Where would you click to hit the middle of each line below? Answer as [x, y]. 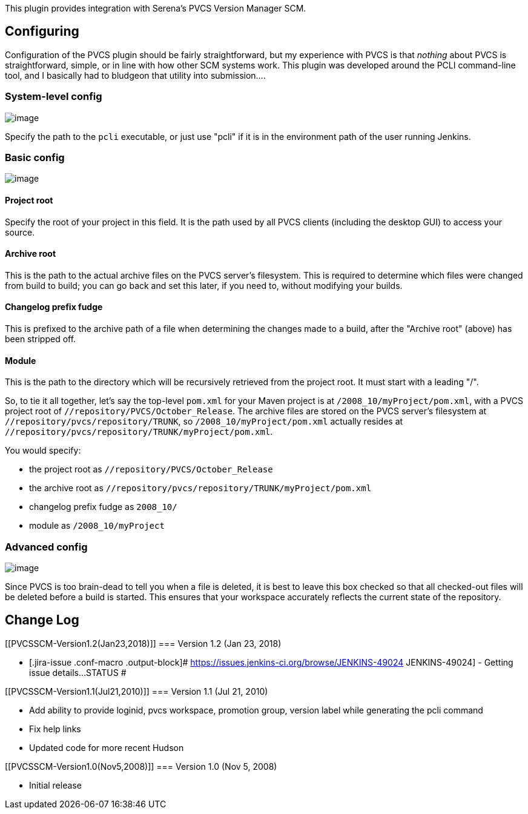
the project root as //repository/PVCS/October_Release [151, 469]
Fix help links [55, 729]
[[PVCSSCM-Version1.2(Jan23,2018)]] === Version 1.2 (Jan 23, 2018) [143, 643]
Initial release [55, 785]
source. [20, 232]
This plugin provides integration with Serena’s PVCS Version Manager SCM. [156, 8]
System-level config [54, 97]
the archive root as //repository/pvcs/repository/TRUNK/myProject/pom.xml [200, 488]
